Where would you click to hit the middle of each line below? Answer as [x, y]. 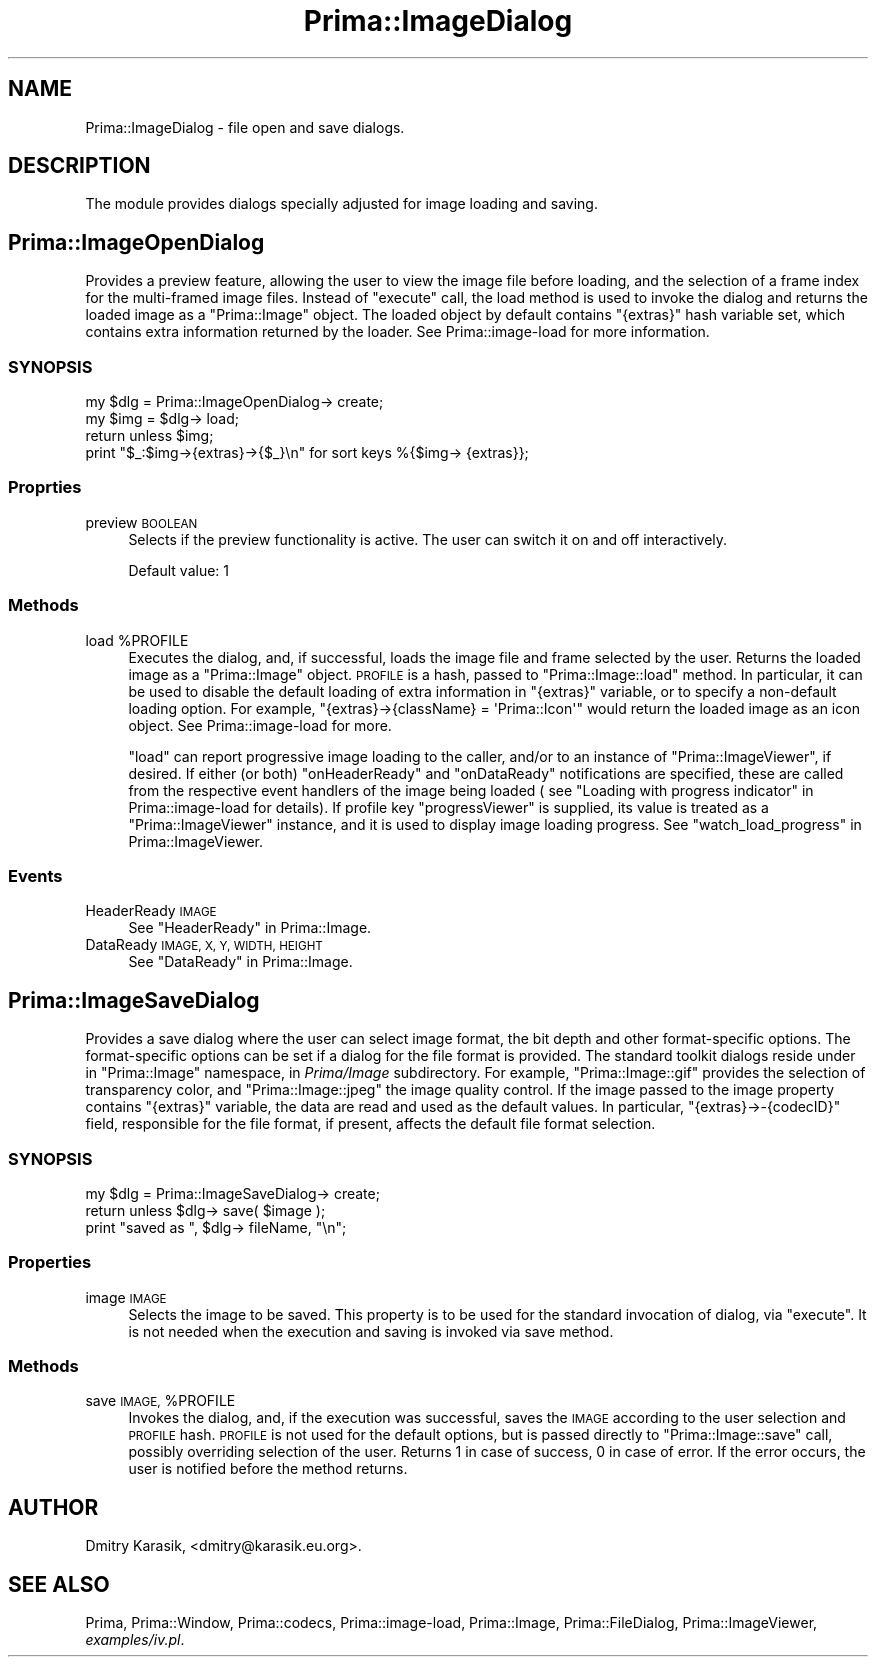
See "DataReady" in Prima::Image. [240, 962]
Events [35, 875]
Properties [50, 1262]
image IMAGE [126, 1297]
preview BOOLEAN [141, 522]
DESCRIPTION [79, 166]
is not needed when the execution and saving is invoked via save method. [371, 1331]
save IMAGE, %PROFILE [160, 1401]
